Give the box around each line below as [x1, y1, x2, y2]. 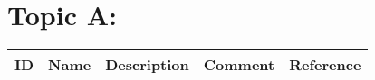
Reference [289, 54, 361, 76]
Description [105, 54, 189, 76]
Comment [203, 54, 275, 76]
